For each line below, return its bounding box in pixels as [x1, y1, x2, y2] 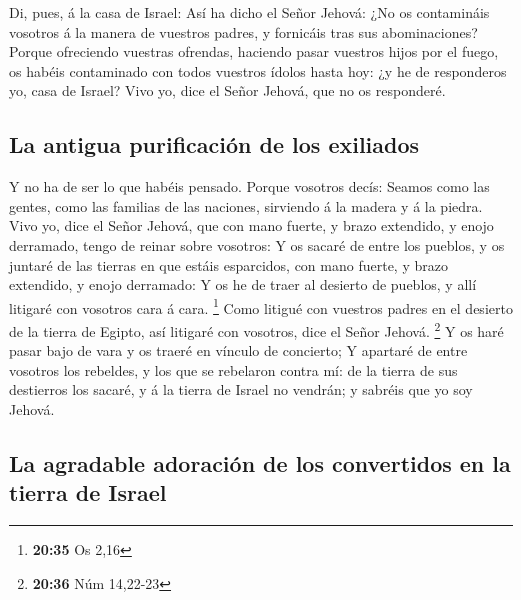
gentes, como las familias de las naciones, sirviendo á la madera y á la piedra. [9, 195, 483, 216]
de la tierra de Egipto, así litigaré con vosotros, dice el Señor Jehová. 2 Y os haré [9, 317, 504, 341]
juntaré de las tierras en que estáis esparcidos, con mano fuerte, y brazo [9, 254, 448, 275]
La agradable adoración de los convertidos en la [9, 448, 511, 478]
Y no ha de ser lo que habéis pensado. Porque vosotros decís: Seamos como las [9, 176, 490, 197]
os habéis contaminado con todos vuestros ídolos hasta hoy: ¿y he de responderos [9, 60, 507, 81]
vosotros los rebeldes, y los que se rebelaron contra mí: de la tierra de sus [9, 359, 458, 380]
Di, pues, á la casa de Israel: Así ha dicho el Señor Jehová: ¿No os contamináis [9, 2, 490, 22]
